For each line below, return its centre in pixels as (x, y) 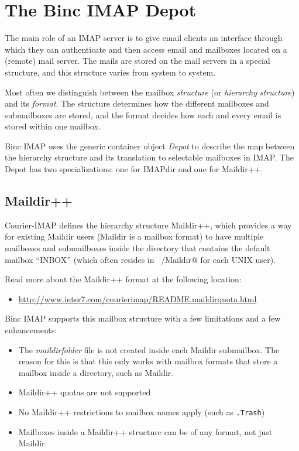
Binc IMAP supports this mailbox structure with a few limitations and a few (143, 318)
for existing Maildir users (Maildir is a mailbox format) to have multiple (134, 236)
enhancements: (31, 330)
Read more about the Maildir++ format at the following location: (123, 279)
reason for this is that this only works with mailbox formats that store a (148, 361)
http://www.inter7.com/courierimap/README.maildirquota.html (138, 298)
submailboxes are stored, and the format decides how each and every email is (143, 115)
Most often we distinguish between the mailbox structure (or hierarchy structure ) (150, 92)
